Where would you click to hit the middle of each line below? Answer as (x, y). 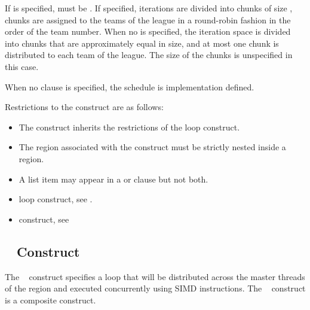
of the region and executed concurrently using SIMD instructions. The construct (155, 288)
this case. (22, 66)
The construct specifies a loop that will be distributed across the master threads (155, 276)
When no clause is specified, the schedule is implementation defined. (130, 86)
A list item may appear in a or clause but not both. (113, 179)
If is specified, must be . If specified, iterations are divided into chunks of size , (149, 8)
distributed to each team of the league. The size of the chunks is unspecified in (149, 55)
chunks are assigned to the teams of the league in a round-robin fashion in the (148, 19)
